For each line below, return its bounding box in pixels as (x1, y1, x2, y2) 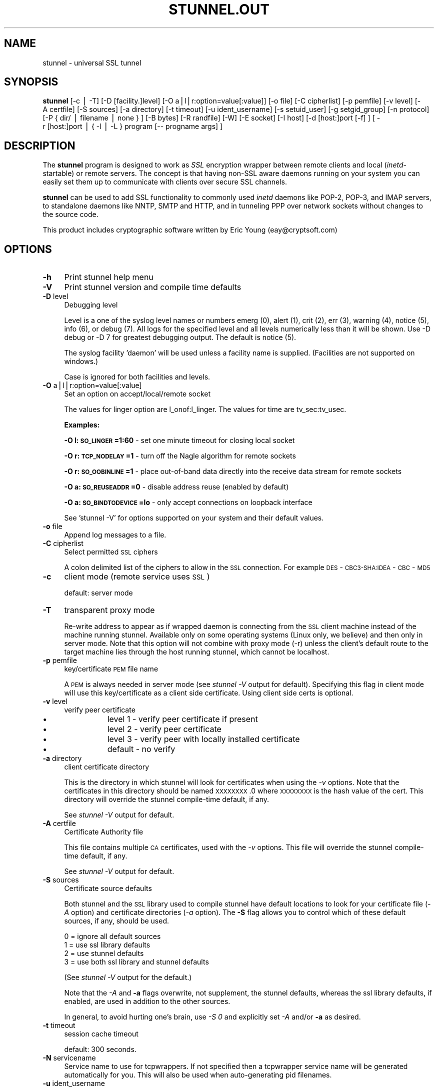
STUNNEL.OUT (168, 1, 269, 18)
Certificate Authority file (64, 827, 143, 836)
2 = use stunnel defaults (64, 949, 144, 958)
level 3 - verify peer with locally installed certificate (107, 734, 300, 744)
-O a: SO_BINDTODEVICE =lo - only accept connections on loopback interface (64, 498, 312, 507)
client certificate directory (64, 762, 149, 771)
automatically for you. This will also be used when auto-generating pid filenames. (64, 1070, 332, 1079)
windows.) (64, 357, 98, 366)
